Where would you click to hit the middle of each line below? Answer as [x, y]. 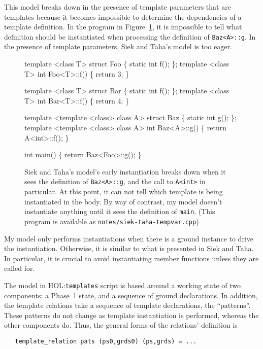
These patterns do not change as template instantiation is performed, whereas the [131, 315]
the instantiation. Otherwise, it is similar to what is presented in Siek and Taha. [129, 248]
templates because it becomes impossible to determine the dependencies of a [123, 16]
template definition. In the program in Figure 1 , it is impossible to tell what [123, 27]
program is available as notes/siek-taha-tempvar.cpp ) [112, 221]
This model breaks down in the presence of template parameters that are [118, 7]
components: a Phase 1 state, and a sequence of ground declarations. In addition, [131, 295]
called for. [20, 268]
